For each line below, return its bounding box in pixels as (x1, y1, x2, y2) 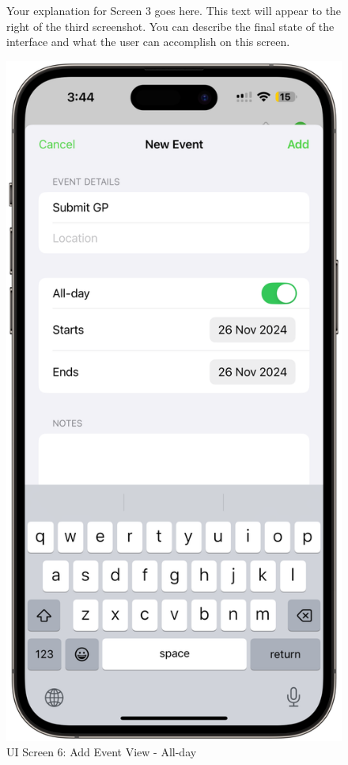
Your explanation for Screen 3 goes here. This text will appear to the (6, 2, 342, 18)
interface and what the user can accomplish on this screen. (6, 33, 290, 50)
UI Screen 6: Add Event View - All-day (6, 744, 197, 760)
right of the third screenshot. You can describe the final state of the (6, 17, 335, 34)
